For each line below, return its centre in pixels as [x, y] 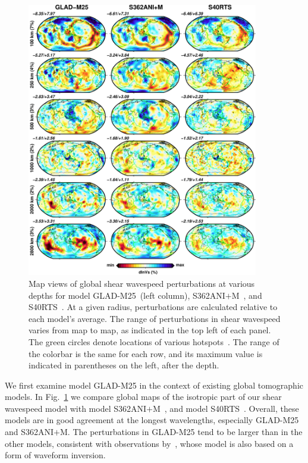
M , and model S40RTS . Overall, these [226, 408]
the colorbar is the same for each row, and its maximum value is [146, 353]
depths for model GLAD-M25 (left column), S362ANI [127, 295]
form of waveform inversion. [55, 455]
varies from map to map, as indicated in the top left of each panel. [150, 330]
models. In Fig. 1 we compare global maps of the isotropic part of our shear [143, 397]
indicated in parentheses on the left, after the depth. [124, 365]
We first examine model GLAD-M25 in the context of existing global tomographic [154, 385]
